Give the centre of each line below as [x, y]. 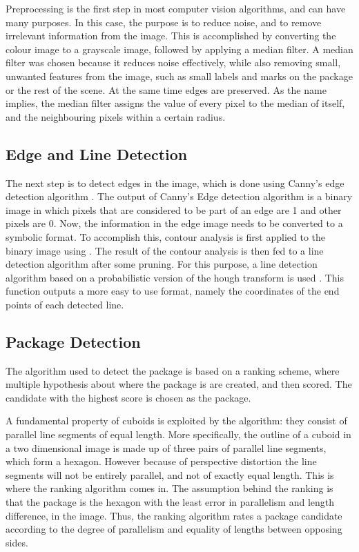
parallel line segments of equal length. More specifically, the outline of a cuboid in [178, 434]
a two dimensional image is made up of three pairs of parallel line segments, [166, 447]
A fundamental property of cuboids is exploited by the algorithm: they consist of [176, 421]
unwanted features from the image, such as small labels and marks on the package [179, 76]
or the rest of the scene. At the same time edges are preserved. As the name [166, 89]
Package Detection [73, 341]
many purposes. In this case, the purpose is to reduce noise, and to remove [164, 22]
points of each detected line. [65, 304]
